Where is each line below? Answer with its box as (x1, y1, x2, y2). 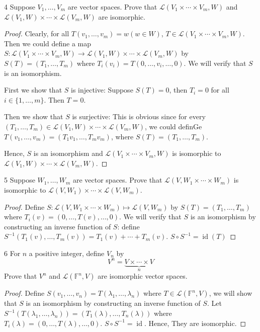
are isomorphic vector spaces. (98, 271, 188, 281)
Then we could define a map (4, 38, 92, 48)
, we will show (209, 288, 252, 298)
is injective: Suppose (71, 85, 133, 95)
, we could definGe (145, 121, 202, 131)
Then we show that (4, 111, 63, 122)
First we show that (4, 85, 62, 95)
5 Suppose (4, 175, 35, 185)
